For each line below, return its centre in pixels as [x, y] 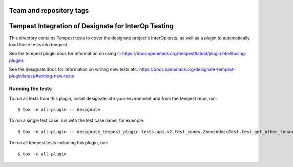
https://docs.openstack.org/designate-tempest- [188, 69]
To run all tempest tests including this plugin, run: [59, 143]
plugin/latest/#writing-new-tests [42, 76]
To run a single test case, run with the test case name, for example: [77, 121]
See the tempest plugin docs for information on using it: [65, 54]
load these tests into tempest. [39, 44]
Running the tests [31, 89]
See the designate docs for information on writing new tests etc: [74, 69]
